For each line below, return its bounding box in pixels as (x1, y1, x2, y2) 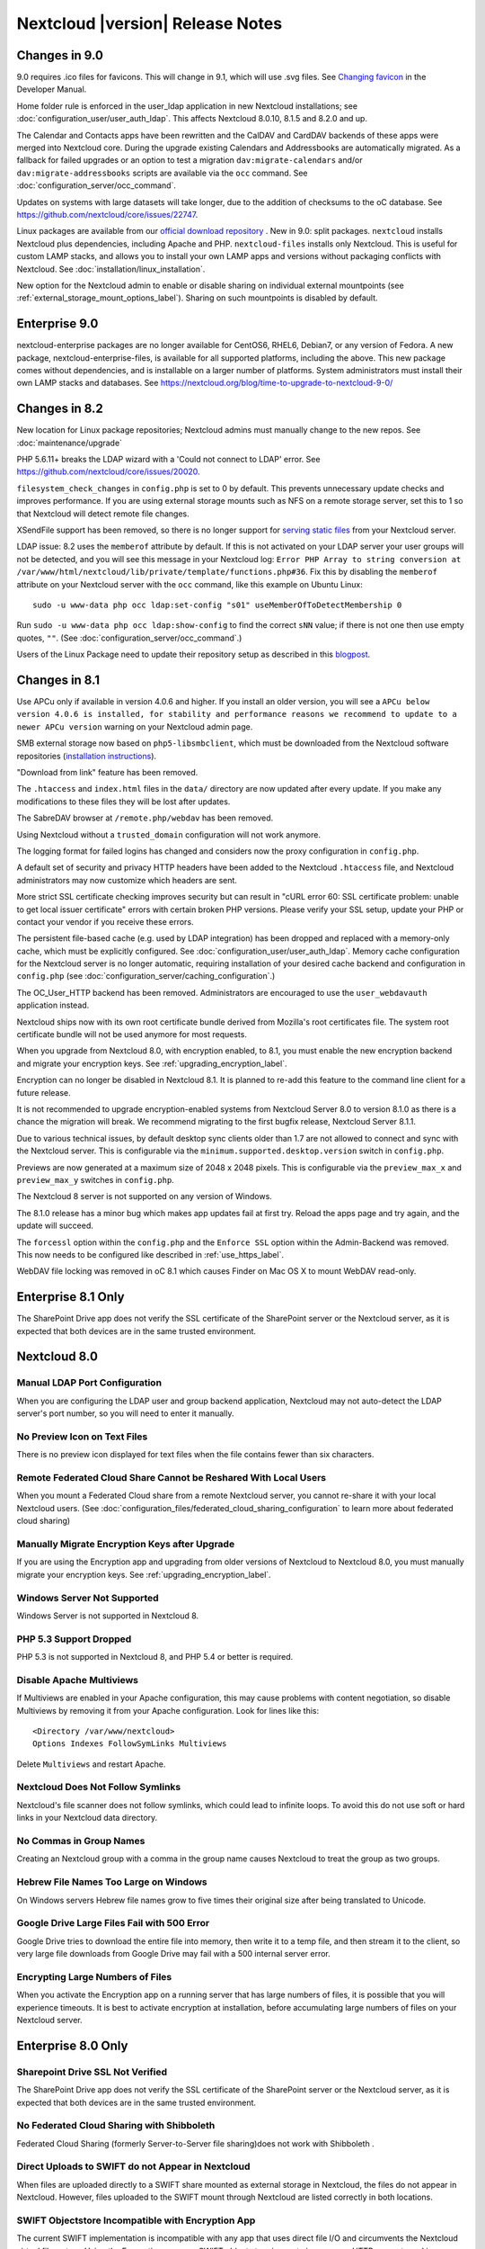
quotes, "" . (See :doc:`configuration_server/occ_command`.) (16, 632, 242, 643)
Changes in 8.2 (16, 401, 103, 417)
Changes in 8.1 (16, 672, 101, 687)
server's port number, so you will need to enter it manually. (16, 1408, 234, 1419)
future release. (16, 1087, 71, 1098)
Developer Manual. (16, 84, 87, 94)
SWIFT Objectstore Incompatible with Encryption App (16, 2214, 256, 2227)
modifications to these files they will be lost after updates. (16, 796, 231, 807)
